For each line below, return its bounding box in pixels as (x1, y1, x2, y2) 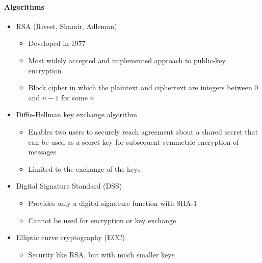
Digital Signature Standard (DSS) (16, 180, 122, 191)
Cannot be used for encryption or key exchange (28, 215, 176, 225)
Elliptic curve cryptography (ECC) (16, 232, 125, 243)
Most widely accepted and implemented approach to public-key (28, 55, 226, 65)
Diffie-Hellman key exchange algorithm (16, 109, 137, 120)
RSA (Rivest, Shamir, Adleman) (16, 20, 117, 31)
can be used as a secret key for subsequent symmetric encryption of (28, 136, 239, 147)
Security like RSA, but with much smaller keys (28, 249, 175, 259)
